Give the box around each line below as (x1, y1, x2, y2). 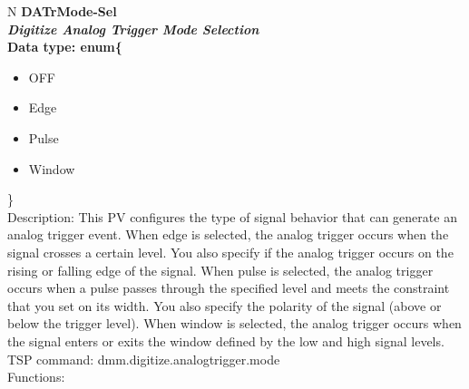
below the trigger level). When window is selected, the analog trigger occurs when (7, 314, 462, 333)
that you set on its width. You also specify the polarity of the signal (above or (7, 296, 442, 315)
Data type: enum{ (7, 37, 122, 56)
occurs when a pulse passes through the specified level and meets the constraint (7, 278, 450, 297)
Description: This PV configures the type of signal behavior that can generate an (7, 207, 457, 226)
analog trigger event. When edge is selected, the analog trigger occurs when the (7, 225, 449, 244)
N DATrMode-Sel (7, 2, 117, 20)
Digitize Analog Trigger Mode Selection (7, 19, 259, 38)
